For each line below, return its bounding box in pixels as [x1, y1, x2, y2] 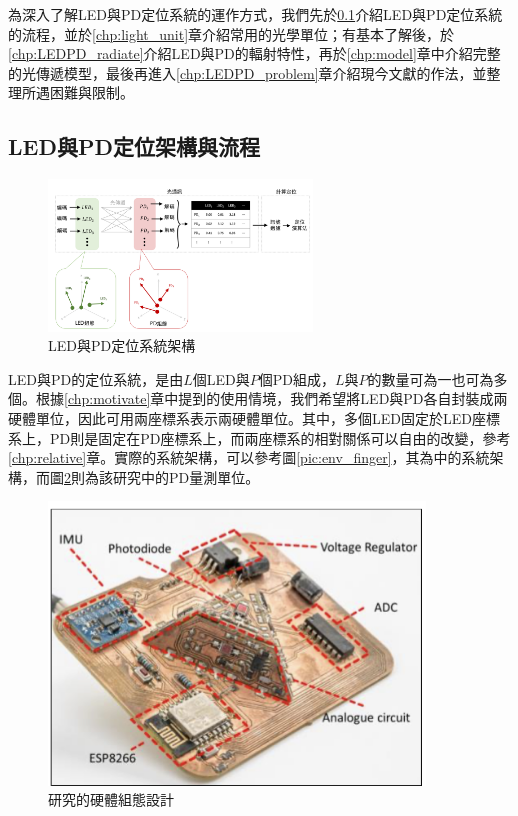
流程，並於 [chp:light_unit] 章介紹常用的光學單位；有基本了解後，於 [21, 23, 455, 44]
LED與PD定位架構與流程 [8, 131, 260, 162]
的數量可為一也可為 [367, 368, 494, 389]
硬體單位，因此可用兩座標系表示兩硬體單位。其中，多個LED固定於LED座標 [8, 407, 500, 428]
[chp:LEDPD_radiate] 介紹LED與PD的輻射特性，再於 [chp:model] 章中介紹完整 [8, 43, 501, 64]
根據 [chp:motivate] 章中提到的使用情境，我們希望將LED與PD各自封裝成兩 [35, 388, 508, 409]
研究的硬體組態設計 [48, 789, 174, 810]
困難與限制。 [49, 82, 134, 103]
